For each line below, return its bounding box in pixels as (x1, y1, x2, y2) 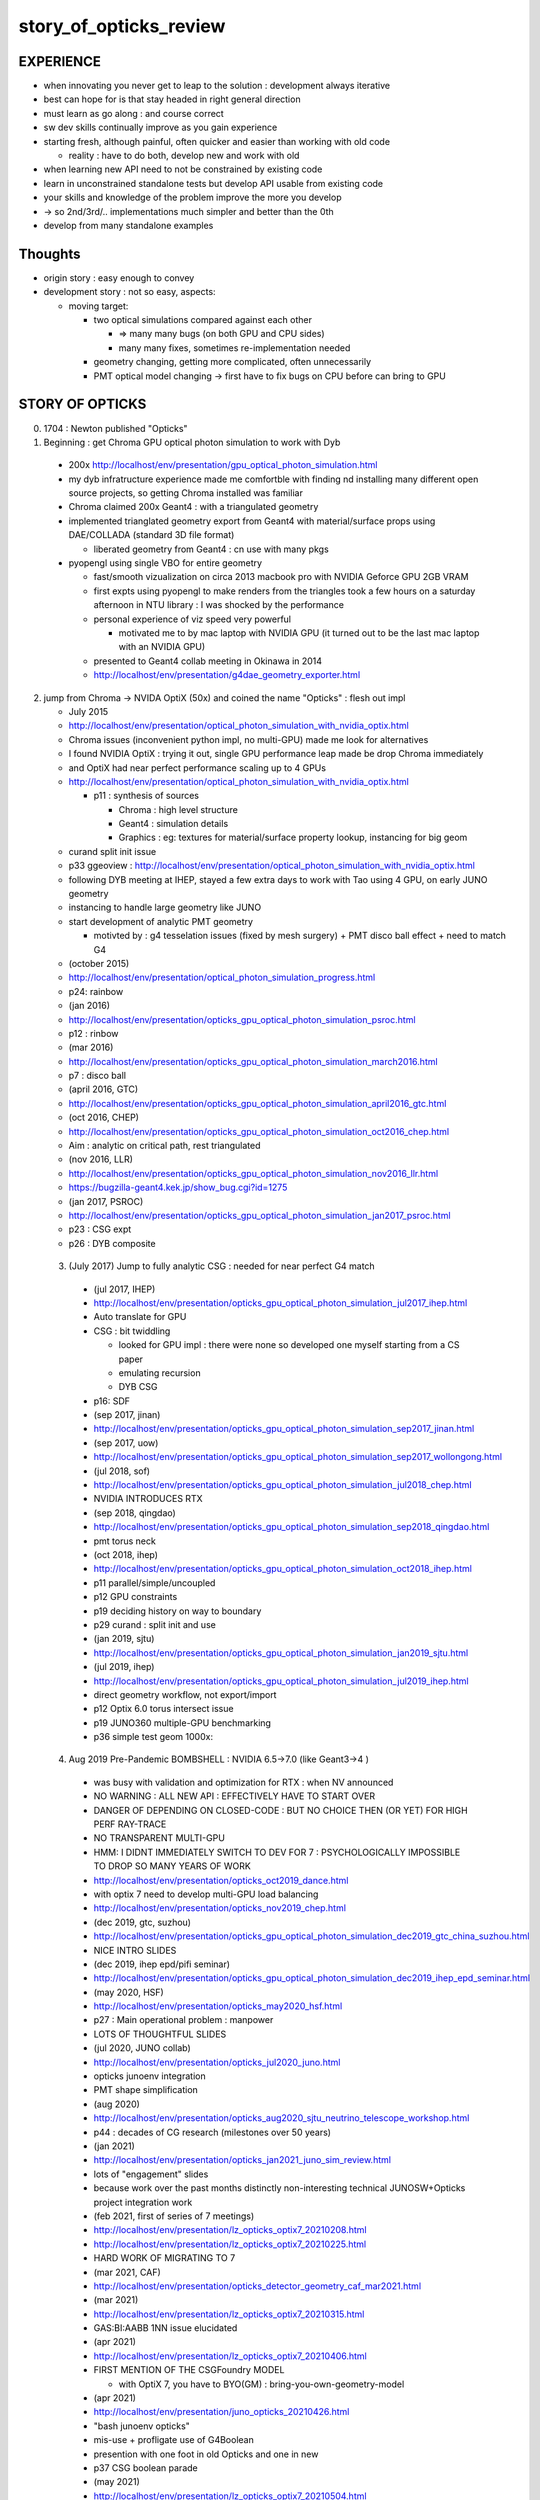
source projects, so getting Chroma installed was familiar (68, 487, 304, 499)
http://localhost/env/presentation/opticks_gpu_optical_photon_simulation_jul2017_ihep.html (93, 1296, 468, 1309)
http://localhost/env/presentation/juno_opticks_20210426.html (93, 2406, 350, 2418)
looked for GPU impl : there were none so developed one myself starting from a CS (118, 1339, 460, 1351)
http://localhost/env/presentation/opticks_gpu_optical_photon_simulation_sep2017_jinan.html (93, 1423, 475, 1435)
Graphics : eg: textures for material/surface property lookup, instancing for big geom (118, 831, 468, 844)
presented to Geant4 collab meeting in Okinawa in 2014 (93, 655, 323, 667)
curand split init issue (68, 845, 157, 857)
